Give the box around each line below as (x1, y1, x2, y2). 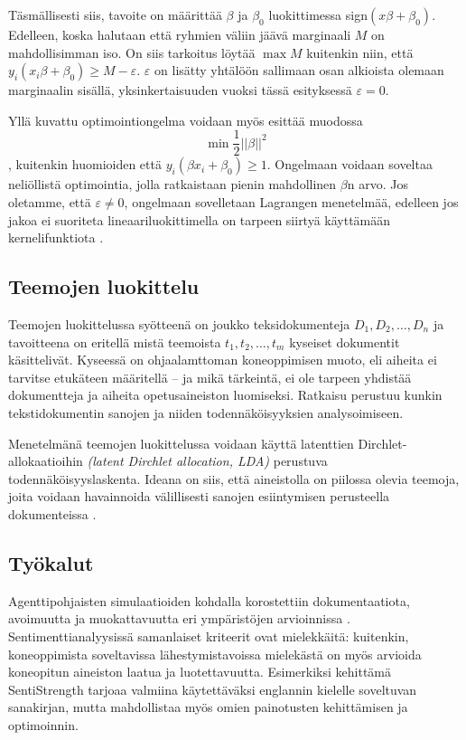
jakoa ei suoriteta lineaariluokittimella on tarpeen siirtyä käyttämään (8, 210, 391, 229)
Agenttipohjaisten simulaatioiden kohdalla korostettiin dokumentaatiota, (8, 591, 410, 610)
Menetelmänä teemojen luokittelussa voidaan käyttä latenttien (8, 433, 354, 452)
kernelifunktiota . (8, 228, 104, 247)
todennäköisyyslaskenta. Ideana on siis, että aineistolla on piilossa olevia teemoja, (8, 469, 460, 488)
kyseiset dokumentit (289, 332, 400, 351)
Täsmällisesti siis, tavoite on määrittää (8, 5, 222, 24)
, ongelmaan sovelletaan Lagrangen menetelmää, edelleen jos (124, 193, 459, 212)
